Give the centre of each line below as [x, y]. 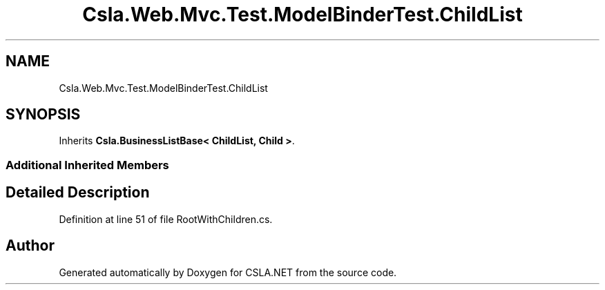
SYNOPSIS [43, 115]
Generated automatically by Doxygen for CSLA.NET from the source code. [228, 272]
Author [30, 246]
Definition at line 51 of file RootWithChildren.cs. [166, 219]
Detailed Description [78, 193]
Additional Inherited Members [87, 165]
